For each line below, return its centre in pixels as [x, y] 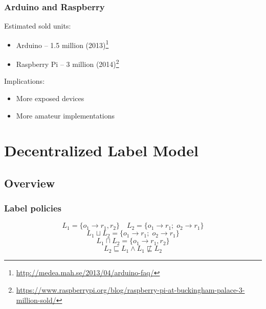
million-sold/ [36, 300]
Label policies [33, 208]
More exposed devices [50, 98]
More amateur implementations [65, 115]
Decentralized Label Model [101, 150]
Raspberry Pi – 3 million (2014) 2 [68, 63]
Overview [30, 183]
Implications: [25, 81]
